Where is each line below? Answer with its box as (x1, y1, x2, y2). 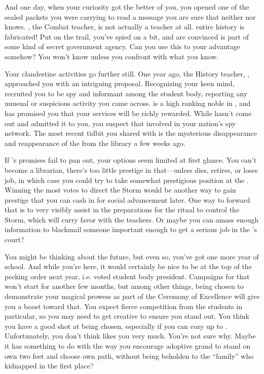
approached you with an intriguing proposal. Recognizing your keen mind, (5, 78, 235, 89)
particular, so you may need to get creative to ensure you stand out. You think (5, 311, 249, 321)
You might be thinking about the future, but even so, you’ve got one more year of (5, 251, 259, 261)
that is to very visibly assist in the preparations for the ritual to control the (5, 204, 240, 215)
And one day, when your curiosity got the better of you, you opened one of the (5, 2, 249, 12)
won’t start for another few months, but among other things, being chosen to (5, 281, 244, 291)
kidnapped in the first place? (5, 360, 94, 371)
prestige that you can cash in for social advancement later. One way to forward (5, 194, 250, 205)
